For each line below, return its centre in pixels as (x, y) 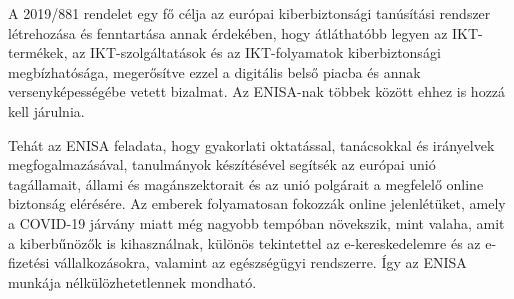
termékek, (38, 52)
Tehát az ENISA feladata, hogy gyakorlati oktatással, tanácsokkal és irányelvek (251, 144)
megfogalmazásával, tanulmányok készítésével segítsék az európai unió (222, 164)
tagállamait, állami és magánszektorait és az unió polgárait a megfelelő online (246, 183)
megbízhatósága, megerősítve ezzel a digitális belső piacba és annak (214, 71)
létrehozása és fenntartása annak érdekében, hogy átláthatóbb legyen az (228, 32)
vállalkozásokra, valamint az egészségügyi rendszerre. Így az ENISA (260, 262)
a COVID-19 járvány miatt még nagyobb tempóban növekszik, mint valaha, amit (256, 222)
